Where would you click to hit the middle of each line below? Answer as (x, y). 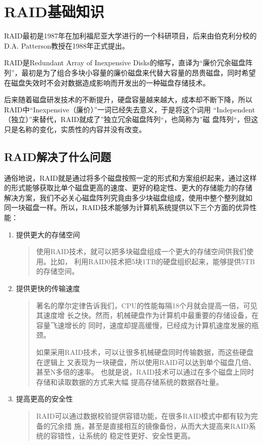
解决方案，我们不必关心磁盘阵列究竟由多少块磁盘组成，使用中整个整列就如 (128, 197)
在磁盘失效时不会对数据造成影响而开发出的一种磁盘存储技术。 (107, 82)
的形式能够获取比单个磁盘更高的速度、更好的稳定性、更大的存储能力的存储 (128, 188)
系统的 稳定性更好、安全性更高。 (140, 436)
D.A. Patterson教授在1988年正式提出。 (67, 45)
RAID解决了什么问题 (58, 156)
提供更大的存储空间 (48, 234)
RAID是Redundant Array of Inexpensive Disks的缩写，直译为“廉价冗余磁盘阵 (128, 63)
